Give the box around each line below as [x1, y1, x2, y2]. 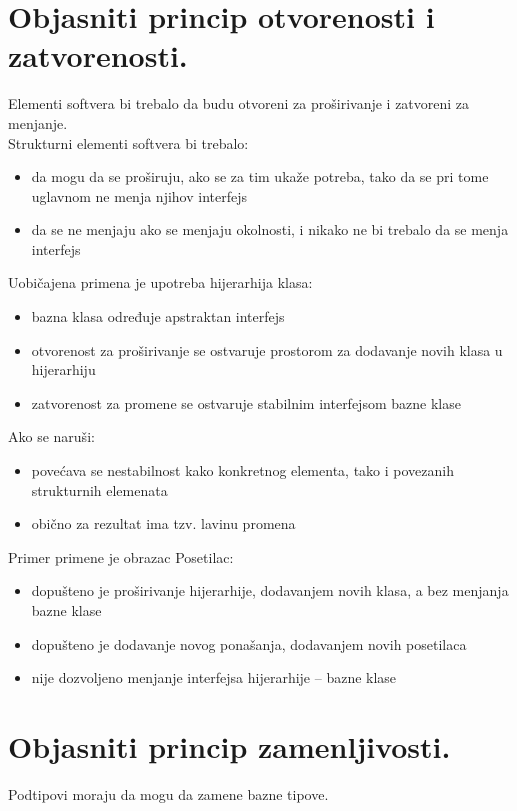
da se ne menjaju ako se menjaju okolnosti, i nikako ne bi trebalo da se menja [31, 219, 509, 240]
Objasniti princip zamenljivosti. [8, 725, 451, 766]
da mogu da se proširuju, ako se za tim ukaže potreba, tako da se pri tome [31, 166, 489, 187]
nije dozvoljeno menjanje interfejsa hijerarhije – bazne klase [31, 667, 397, 688]
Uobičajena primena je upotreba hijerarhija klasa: [8, 272, 313, 293]
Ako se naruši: [8, 426, 95, 447]
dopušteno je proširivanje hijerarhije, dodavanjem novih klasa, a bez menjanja [31, 580, 509, 601]
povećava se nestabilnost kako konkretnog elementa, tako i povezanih [31, 460, 454, 481]
